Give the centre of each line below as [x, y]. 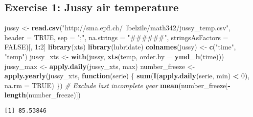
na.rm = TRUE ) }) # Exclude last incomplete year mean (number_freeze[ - [117, 85]
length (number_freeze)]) [43, 95]
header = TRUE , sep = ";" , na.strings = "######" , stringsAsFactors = [116, 37]
